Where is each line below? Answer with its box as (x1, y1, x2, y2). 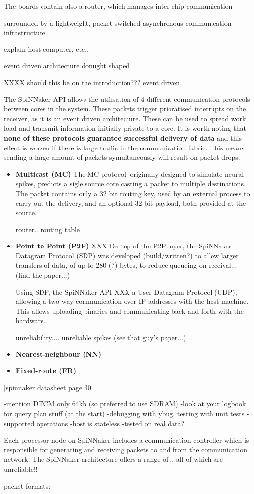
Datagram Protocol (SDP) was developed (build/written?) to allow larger (15, 250, 239, 260)
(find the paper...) (15, 270, 70, 280)
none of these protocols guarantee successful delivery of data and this (4, 132, 242, 143)
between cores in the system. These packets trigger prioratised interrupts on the (4, 103, 246, 114)
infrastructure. (4, 27, 47, 38)
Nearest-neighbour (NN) (15, 348, 102, 359)
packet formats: (4, 480, 51, 491)
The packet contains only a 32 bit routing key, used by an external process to (15, 188, 250, 198)
